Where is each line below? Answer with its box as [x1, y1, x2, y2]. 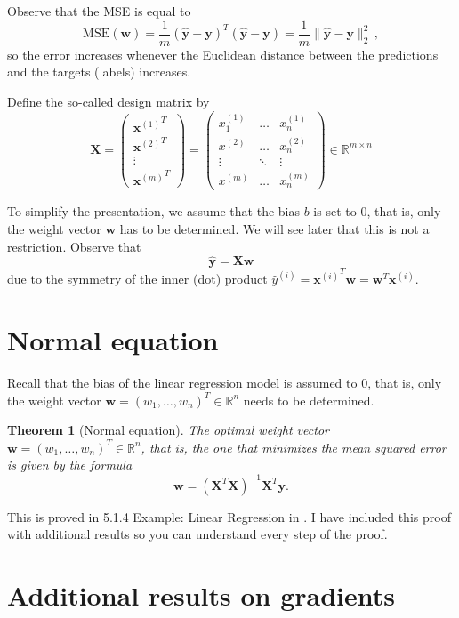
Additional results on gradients [7, 576, 395, 613]
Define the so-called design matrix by [7, 92, 210, 110]
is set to [313, 202, 357, 221]
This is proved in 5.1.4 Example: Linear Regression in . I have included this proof [7, 507, 451, 526]
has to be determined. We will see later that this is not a [119, 219, 430, 237]
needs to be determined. [243, 390, 374, 409]
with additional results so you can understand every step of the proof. [7, 525, 388, 543]
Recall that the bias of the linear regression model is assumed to [7, 373, 358, 392]
